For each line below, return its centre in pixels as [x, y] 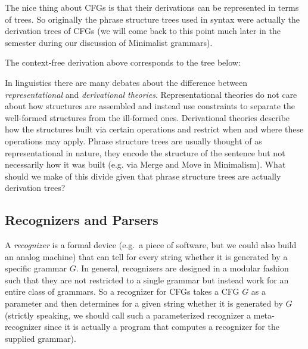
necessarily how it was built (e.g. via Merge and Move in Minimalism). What [145, 164]
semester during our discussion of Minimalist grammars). [109, 42]
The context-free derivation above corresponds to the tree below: [123, 62]
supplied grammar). [41, 338]
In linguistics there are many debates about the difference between [126, 82]
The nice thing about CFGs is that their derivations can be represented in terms [152, 7]
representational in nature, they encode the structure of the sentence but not [145, 152]
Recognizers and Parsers [82, 220]
